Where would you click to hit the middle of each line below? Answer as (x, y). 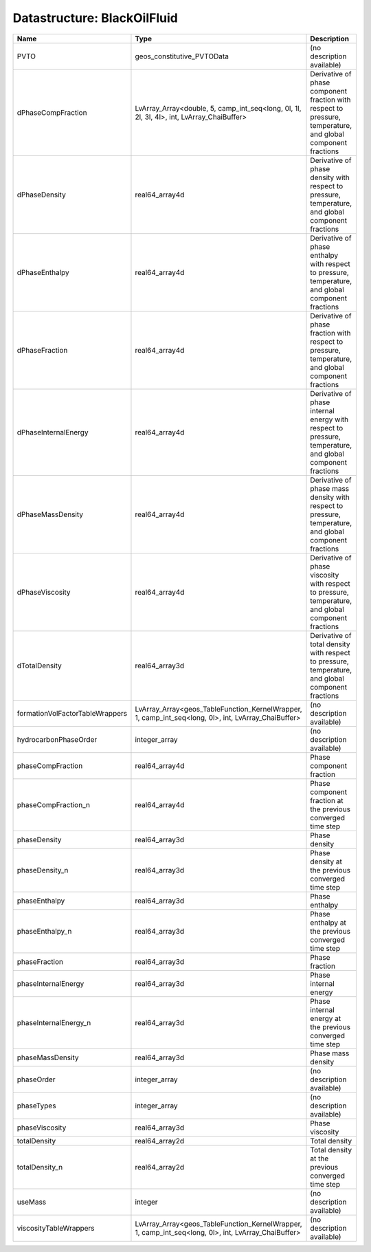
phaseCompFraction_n (54, 804)
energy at (326, 1018)
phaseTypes (36, 1106)
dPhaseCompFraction (52, 112)
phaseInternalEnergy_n (54, 1022)
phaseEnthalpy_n (44, 931)
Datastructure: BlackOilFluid (95, 18)
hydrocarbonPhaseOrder (57, 739)
